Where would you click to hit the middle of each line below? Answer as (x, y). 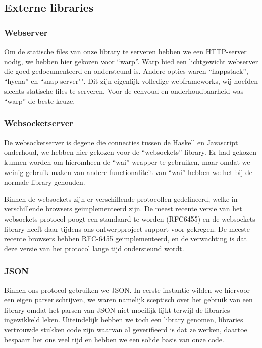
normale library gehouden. (45, 182)
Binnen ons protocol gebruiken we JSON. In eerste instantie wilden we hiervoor (127, 290)
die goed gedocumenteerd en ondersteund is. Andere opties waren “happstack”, (126, 71)
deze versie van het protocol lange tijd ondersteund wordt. (94, 248)
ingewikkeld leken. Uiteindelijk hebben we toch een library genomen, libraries (124, 319)
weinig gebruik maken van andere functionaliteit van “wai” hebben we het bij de (128, 172)
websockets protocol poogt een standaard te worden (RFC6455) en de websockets (130, 218)
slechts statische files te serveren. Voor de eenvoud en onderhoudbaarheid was (124, 91)
